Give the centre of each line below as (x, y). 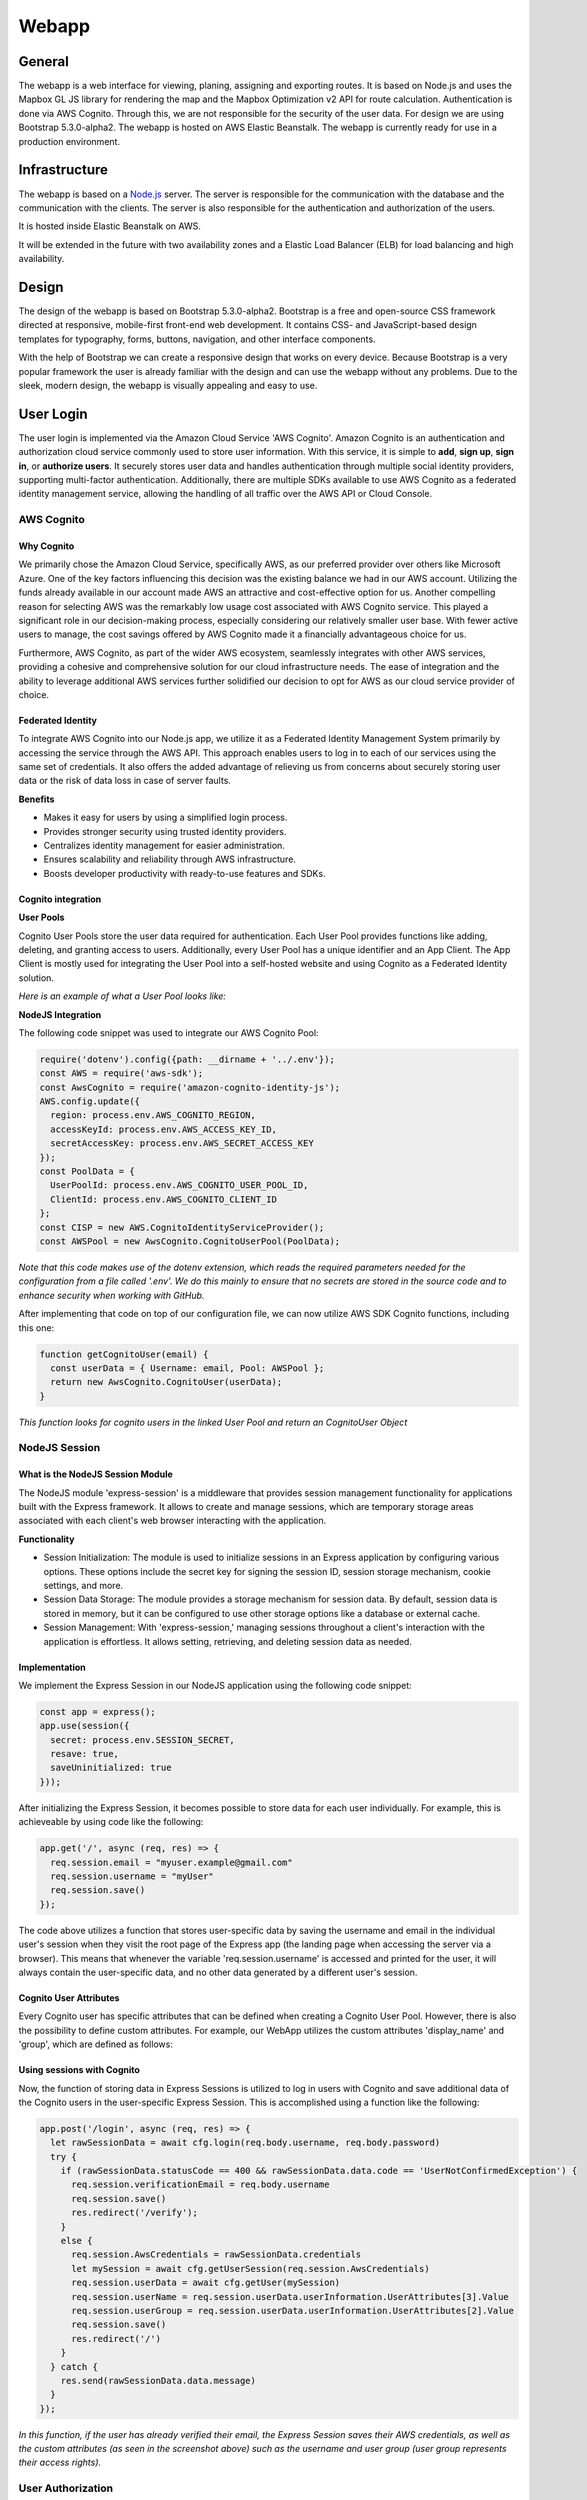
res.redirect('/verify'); (135, 2213)
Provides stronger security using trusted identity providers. (165, 831)
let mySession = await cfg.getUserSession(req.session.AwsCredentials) (250, 2268)
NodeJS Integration (60, 1014)
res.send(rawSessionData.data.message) (158, 2380)
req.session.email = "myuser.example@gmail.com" (172, 1862)
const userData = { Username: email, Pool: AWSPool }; (187, 1368)
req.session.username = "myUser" (132, 1876)
